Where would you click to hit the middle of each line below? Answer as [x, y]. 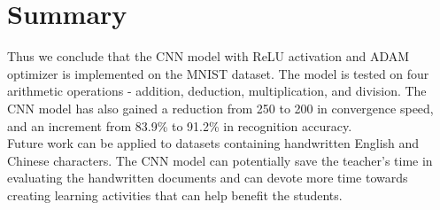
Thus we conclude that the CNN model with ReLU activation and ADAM [208, 56]
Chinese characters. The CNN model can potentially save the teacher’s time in [220, 160]
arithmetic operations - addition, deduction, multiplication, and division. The [217, 91]
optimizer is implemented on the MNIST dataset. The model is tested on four [218, 73]
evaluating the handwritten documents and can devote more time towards [208, 178]
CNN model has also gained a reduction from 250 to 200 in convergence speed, [220, 108]
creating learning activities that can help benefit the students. [175, 194]
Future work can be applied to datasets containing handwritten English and [213, 143]
